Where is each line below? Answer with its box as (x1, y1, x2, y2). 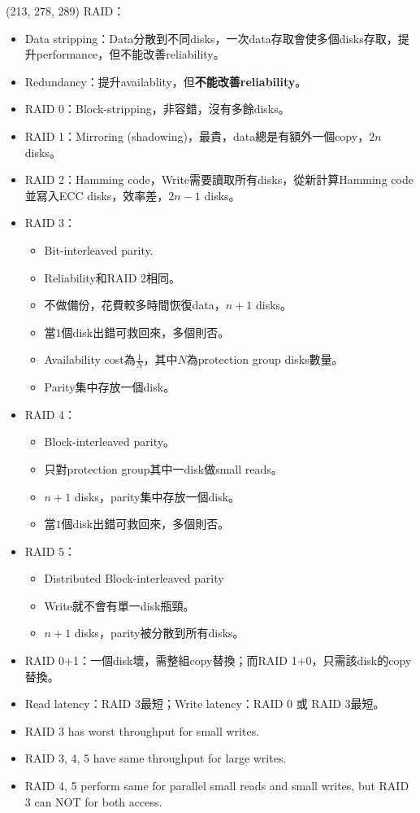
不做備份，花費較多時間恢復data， (44, 296, 226, 313)
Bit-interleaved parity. (44, 241, 154, 258)
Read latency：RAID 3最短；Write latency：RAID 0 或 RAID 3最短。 (24, 695, 385, 712)
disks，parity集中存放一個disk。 (74, 487, 240, 505)
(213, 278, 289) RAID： (6, 2, 125, 19)
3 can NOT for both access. (24, 793, 162, 810)
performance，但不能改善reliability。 (36, 46, 225, 63)
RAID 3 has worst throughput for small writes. (24, 722, 260, 739)
